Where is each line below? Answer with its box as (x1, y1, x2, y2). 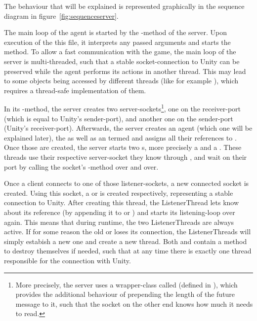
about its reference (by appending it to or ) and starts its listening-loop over (4, 207, 235, 217)
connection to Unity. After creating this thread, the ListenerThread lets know (4, 197, 239, 208)
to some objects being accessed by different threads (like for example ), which (4, 75, 239, 86)
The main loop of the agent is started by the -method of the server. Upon (4, 27, 227, 37)
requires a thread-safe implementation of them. (4, 85, 146, 95)
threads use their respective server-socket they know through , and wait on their (4, 151, 247, 162)
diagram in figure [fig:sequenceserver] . (4, 10, 119, 21)
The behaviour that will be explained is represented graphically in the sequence (4, 1, 245, 11)
